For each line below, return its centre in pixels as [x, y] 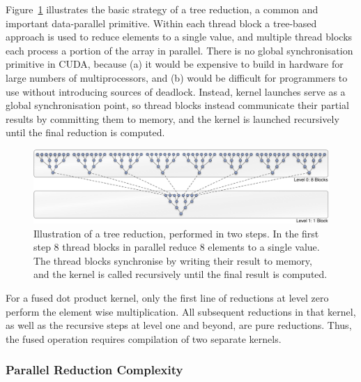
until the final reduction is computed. [85, 132]
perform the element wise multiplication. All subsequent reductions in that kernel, [181, 311]
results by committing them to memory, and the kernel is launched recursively [172, 118]
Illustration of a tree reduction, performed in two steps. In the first [176, 233]
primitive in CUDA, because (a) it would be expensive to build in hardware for [175, 64]
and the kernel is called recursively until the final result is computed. [180, 274]
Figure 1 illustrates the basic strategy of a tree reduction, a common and [162, 9]
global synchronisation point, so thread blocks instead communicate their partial [177, 105]
